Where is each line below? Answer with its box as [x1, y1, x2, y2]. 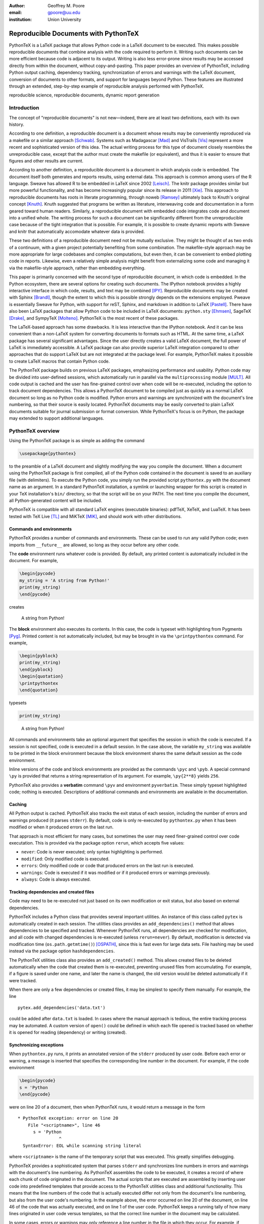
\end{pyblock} [19, 666, 53, 672]
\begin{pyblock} [19, 653, 59, 659]
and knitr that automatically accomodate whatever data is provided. [9, 228, 145, 235]
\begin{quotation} [19, 674, 64, 679]
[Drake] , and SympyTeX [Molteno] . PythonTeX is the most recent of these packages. [9, 315, 179, 321]
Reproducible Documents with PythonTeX [9, 29, 139, 38]
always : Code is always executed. [21, 876, 91, 882]
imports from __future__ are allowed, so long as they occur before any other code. [9, 541, 180, 548]
